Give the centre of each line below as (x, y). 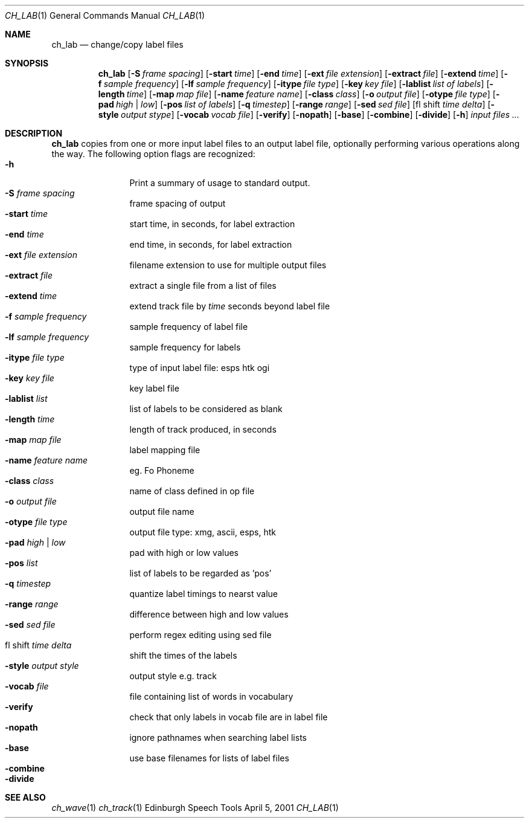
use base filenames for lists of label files (209, 758)
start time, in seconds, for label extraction (212, 224)
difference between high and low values (209, 614)
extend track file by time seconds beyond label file (230, 306)
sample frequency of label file (189, 327)
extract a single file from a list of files (203, 286)
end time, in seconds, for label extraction (211, 244)
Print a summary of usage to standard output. (220, 183)
